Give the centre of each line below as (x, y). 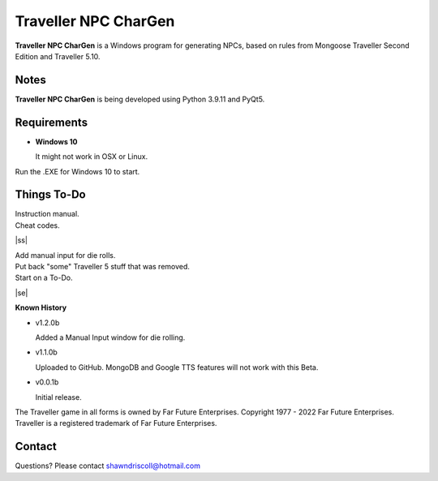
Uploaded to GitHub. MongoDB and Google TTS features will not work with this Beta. (177, 367)
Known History (41, 307)
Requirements (52, 122)
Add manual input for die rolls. (65, 255)
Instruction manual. (47, 214)
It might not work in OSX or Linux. (92, 157)
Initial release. (58, 397)
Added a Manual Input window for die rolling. (110, 337)
